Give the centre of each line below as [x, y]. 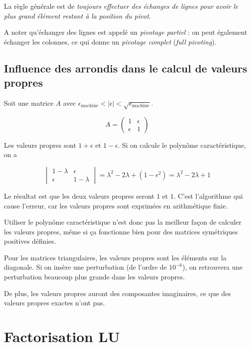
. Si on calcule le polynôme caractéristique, [182, 145]
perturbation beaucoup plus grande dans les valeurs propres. [94, 277]
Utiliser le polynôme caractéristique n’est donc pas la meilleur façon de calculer [123, 222]
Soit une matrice [29, 103]
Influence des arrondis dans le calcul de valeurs [126, 68]
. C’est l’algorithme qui [208, 196]
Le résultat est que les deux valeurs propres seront [79, 196]
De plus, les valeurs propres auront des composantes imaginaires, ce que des [117, 293]
